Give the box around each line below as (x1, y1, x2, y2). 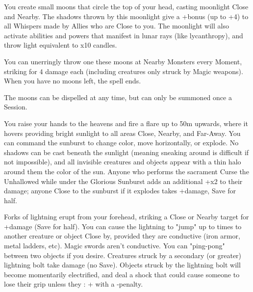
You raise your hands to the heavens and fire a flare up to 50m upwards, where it (4, 118, 248, 128)
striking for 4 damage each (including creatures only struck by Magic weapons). (4, 66, 243, 76)
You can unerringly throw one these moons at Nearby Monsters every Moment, (4, 56, 242, 66)
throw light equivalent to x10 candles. (4, 40, 117, 50)
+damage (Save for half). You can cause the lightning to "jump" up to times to (4, 221, 242, 231)
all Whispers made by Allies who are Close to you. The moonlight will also (4, 21, 229, 31)
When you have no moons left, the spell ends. (4, 76, 141, 86)
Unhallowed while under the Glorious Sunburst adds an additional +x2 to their (4, 176, 243, 186)
